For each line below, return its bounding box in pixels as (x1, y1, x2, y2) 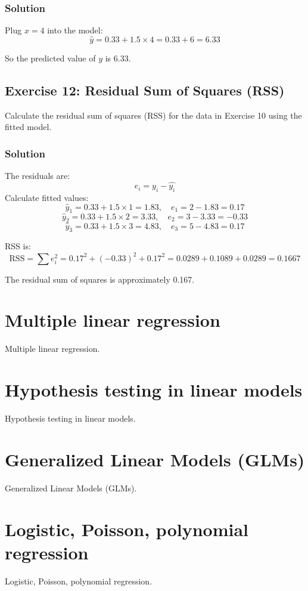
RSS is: (5, 240, 31, 252)
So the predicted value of (5, 52, 96, 64)
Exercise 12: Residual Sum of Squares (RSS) (5, 81, 285, 100)
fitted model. (5, 120, 52, 133)
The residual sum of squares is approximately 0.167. (5, 273, 195, 285)
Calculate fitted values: (5, 191, 89, 203)
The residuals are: (5, 169, 70, 182)
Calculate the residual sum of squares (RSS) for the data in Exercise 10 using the (5, 109, 302, 121)
